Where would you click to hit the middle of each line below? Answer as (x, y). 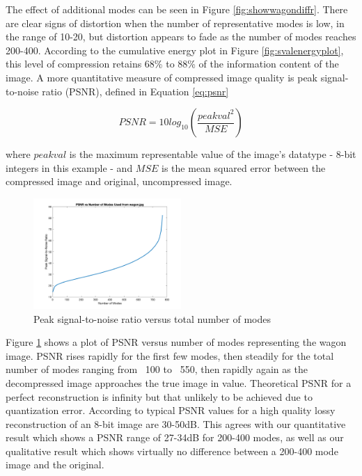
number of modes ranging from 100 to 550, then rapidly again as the (157, 369)
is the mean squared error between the (244, 167)
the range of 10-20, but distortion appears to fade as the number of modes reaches (181, 37)
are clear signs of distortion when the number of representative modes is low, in (175, 23)
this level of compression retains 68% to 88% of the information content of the (172, 64)
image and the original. (55, 465)
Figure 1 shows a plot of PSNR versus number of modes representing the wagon (176, 342)
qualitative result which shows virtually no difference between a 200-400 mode (172, 451)
